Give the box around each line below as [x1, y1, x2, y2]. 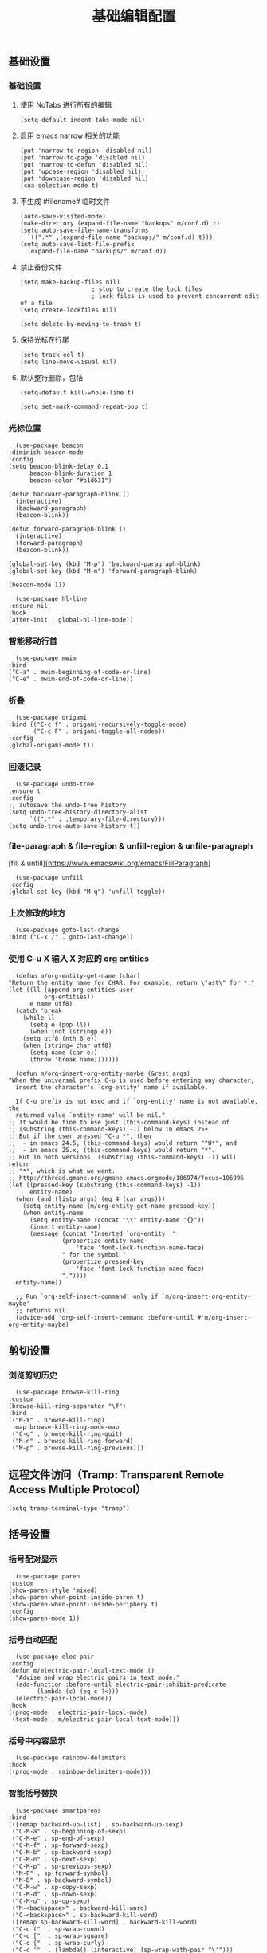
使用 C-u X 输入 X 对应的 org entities [8, 953, 150, 964]
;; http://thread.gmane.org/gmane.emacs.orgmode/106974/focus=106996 [8, 1174, 245, 1182]
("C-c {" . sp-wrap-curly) [11, 1939, 105, 1947]
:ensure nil [8, 602, 48, 610]
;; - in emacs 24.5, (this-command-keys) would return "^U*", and [8, 1139, 238, 1147]
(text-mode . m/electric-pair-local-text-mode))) [11, 1716, 180, 1724]
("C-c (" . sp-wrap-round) [11, 1925, 105, 1933]
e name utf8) [29, 999, 73, 1008]
